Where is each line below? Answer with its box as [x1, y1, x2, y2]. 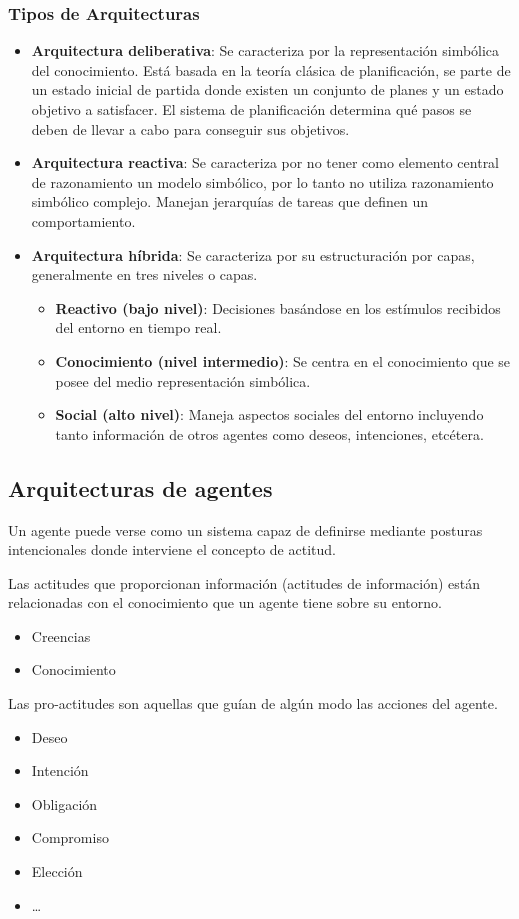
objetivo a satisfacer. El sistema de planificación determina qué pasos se [31, 99, 472, 119]
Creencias [31, 625, 91, 646]
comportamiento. [31, 210, 136, 231]
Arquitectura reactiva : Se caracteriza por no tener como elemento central [31, 152, 500, 173]
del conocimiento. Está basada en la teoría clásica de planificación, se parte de [31, 59, 511, 80]
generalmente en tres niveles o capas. [31, 264, 258, 285]
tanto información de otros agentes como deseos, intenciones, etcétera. [55, 423, 484, 444]
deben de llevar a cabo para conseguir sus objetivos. [31, 118, 350, 139]
